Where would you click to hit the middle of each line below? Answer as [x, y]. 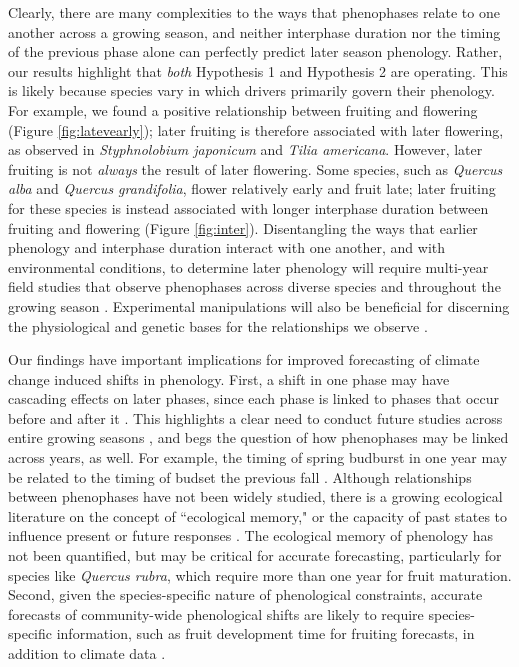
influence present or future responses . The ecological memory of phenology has [251, 535]
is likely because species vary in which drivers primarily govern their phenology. [251, 90]
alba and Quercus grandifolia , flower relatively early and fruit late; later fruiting [252, 188]
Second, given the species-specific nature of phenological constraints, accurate [245, 594]
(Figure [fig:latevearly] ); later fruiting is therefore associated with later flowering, [256, 129]
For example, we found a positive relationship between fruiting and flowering [243, 109]
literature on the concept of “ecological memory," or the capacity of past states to [258, 515]
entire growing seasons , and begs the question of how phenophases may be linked [258, 437]
